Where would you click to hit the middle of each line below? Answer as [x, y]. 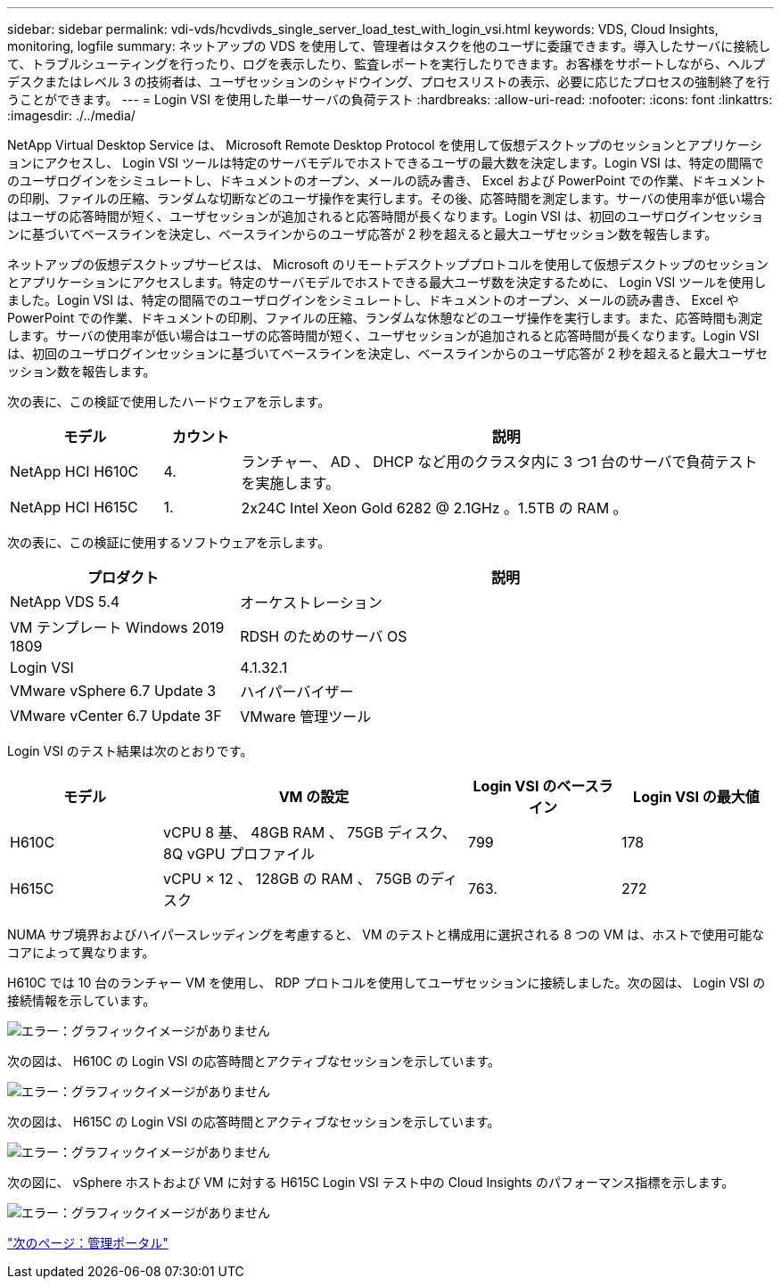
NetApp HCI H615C [74, 507]
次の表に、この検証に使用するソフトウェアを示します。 [169, 542]
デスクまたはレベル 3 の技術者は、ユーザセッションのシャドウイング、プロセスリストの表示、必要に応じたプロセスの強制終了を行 [389, 82]
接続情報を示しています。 [82, 1000]
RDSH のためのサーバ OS [324, 636]
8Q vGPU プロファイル [239, 854]
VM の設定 [314, 797]
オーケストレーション [311, 602]
